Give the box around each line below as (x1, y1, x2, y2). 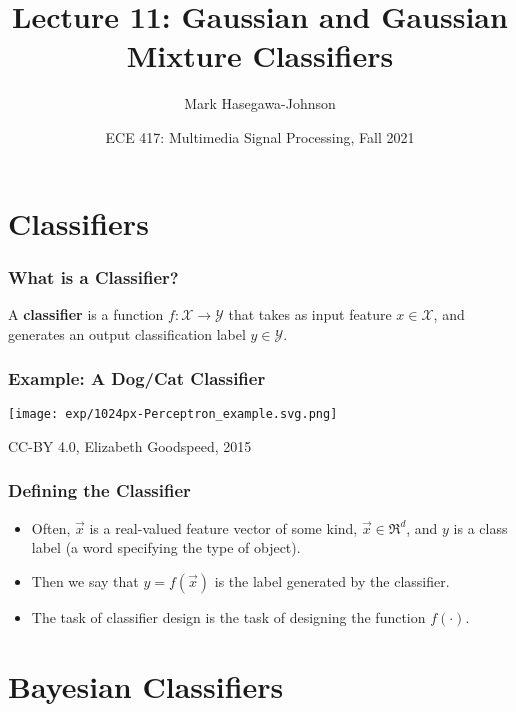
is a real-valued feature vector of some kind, (89, 517, 358, 538)
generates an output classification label (8, 323, 246, 344)
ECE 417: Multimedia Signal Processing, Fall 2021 (105, 126, 415, 147)
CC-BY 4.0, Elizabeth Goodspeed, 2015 (8, 435, 252, 456)
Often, (31, 517, 71, 538)
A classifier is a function (8, 303, 164, 324)
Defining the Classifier (8, 478, 191, 503)
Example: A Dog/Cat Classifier (8, 366, 266, 391)
